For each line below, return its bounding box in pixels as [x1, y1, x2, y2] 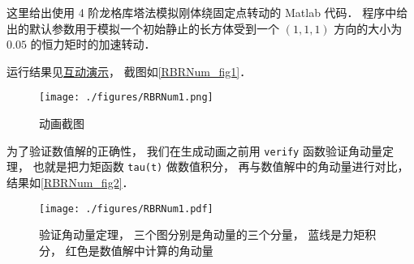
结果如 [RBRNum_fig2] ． [6, 173, 134, 190]
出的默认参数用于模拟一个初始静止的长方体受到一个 [6, 19, 279, 36]
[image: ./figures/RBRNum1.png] [39, 92, 213, 104]
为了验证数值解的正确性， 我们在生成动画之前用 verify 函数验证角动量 [6, 142, 382, 159]
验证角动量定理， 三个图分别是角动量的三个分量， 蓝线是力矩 [39, 226, 365, 243]
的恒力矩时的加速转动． [30, 36, 156, 53]
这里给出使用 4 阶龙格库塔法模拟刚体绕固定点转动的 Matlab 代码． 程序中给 [6, 4, 408, 20]
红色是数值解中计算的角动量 [65, 241, 213, 258]
